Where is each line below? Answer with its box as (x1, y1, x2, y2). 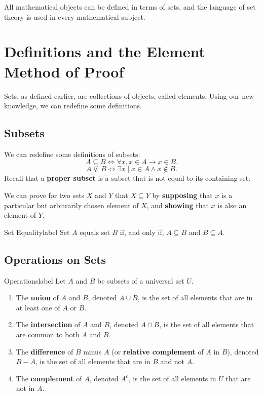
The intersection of (16, 319, 81, 330)
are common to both (16, 329, 80, 340)
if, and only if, (120, 226, 164, 237)
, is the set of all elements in (128, 373, 216, 383)
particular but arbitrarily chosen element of (4, 200, 139, 210)
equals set (80, 226, 110, 237)
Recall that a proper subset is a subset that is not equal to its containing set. (4, 173, 251, 183)
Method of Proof (4, 61, 124, 82)
